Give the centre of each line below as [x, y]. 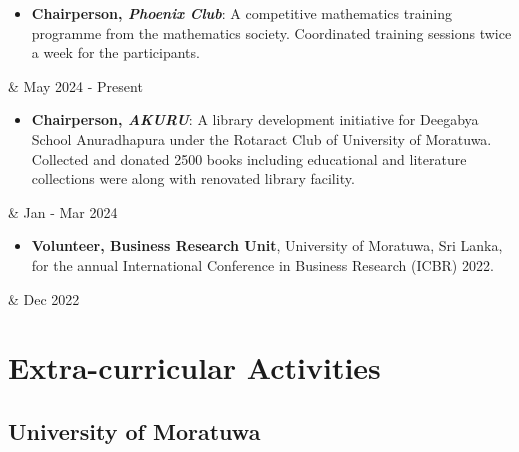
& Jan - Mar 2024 [63, 211]
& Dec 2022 [44, 298]
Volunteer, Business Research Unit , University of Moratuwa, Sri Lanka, [267, 245]
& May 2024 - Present [75, 85]
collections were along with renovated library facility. [193, 178]
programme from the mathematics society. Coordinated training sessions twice [271, 32]
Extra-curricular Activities [194, 367]
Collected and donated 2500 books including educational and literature [249, 158]
